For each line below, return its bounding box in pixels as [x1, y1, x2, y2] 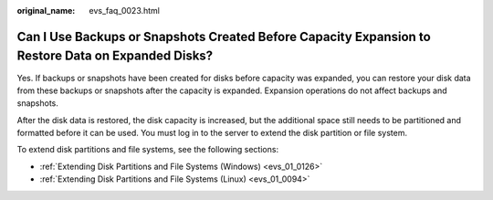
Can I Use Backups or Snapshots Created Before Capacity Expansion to [16, 28, 431, 45]
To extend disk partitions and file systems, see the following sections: [16, 144, 278, 155]
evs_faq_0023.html [89, 5, 160, 16]
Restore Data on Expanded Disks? [16, 48, 214, 64]
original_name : [16, 5, 76, 16]
